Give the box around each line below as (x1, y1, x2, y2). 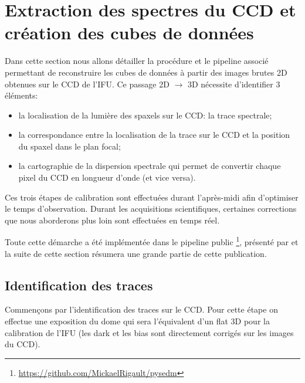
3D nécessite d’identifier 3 (187, 77, 280, 90)
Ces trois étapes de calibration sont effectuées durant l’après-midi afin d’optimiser (5, 191, 299, 203)
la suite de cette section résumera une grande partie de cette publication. (5, 247, 267, 259)
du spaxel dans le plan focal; (18, 140, 121, 152)
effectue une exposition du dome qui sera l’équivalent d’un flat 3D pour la (5, 315, 270, 327)
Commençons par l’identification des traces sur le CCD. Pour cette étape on (5, 303, 278, 316)
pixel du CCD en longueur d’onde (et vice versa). (18, 171, 196, 184)
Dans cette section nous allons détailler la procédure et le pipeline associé (5, 55, 269, 67)
